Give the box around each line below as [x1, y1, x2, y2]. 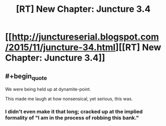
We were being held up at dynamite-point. [5, 86, 91, 92]
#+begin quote [5, 72, 47, 82]
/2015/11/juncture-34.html [5, 42, 115, 53]
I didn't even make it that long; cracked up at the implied [5, 108, 143, 115]
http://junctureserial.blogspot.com [11, 31, 160, 42]
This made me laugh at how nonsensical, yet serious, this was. [5, 96, 133, 102]
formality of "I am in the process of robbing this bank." [5, 115, 139, 122]
